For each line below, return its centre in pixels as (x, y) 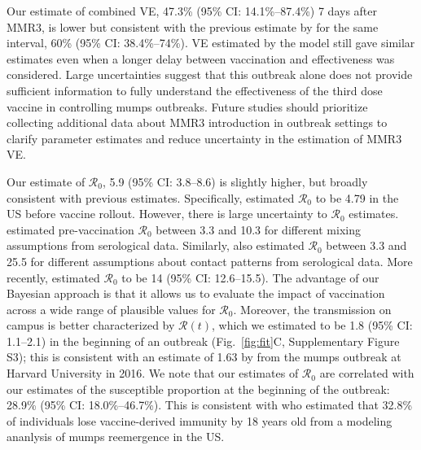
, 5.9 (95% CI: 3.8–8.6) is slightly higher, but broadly (235, 181)
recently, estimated (53, 277)
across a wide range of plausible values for (111, 309)
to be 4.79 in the (357, 197)
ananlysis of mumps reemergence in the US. (116, 437)
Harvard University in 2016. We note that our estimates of (153, 373)
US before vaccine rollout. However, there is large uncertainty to (167, 214)
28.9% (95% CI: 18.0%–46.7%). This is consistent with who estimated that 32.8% (210, 405)
